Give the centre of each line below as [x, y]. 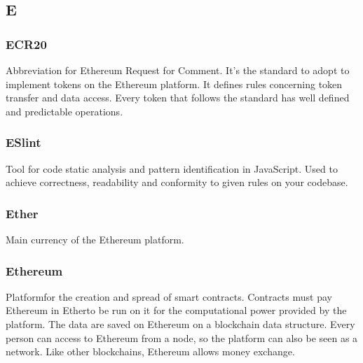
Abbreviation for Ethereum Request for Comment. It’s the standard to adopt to [178, 70]
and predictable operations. [64, 111]
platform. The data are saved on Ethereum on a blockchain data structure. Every [180, 324]
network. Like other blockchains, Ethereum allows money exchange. [150, 351]
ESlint [23, 142]
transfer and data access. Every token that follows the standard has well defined [178, 98]
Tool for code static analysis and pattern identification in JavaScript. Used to [172, 168]
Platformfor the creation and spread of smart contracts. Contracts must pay [169, 296]
